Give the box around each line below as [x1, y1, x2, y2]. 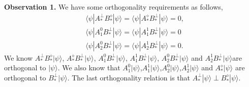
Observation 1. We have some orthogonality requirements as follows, [4, 2, 223, 12]
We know [4, 52, 33, 63]
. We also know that [57, 62, 120, 73]
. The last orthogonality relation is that [67, 72, 191, 82]
